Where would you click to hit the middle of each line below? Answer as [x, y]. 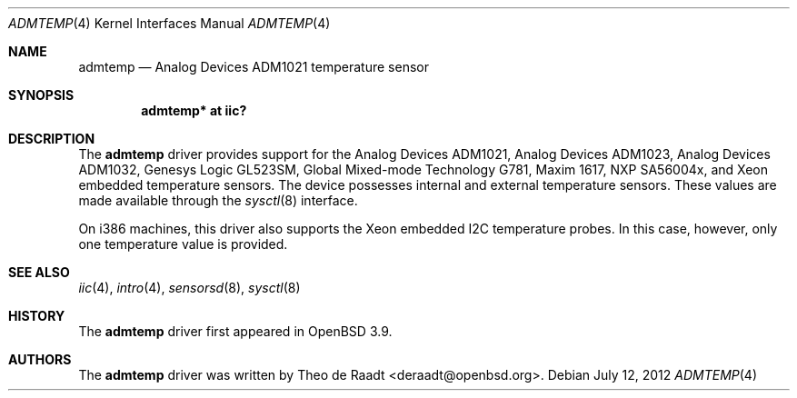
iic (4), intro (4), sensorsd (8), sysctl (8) [189, 288]
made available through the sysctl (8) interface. [218, 200]
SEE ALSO [39, 272]
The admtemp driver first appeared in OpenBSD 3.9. [235, 331]
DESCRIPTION [52, 139]
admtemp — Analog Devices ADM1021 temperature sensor [254, 67]
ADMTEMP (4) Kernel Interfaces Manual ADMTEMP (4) [169, 23]
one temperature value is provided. [183, 244]
